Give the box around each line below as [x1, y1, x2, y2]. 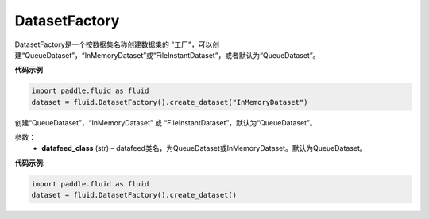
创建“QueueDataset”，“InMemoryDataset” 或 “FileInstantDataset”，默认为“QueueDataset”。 [14, 117, 317, 127]
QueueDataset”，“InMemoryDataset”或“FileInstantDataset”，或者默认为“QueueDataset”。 [25, 50, 320, 60]
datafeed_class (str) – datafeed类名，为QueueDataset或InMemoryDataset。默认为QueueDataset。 [41, 144, 367, 153]
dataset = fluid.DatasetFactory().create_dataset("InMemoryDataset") [31, 98, 308, 106]
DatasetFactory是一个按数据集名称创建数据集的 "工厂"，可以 [14, 40, 213, 49]
